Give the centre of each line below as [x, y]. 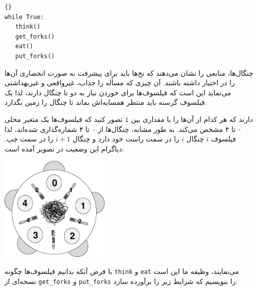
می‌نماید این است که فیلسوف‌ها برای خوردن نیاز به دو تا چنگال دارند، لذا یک [118, 92]
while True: [24, 17]
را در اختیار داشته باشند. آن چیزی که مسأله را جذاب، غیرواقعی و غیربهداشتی [120, 83]
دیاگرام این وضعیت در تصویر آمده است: [64, 148]
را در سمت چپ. [29, 139]
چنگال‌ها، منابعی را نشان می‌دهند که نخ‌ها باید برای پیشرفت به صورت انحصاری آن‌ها [129, 72]
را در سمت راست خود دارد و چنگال [126, 139]
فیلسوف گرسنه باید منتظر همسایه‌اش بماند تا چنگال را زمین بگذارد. [106, 102]
